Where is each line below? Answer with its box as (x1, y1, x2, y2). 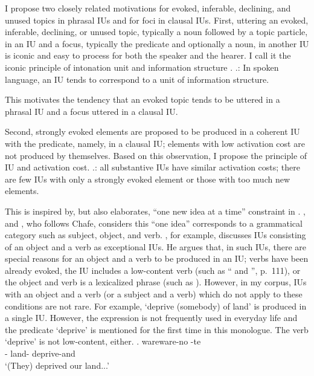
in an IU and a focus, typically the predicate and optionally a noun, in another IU (5, 37, 309, 50)
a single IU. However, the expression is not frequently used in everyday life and (5, 311, 298, 324)
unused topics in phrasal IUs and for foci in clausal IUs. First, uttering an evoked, (5, 13, 309, 26)
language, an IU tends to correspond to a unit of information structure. (5, 73, 269, 85)
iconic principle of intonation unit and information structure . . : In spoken (5, 60, 279, 73)
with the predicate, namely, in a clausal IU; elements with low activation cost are (5, 137, 305, 149)
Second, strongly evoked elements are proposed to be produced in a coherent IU (5, 125, 300, 138)
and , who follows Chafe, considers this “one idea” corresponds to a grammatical (5, 216, 303, 229)
